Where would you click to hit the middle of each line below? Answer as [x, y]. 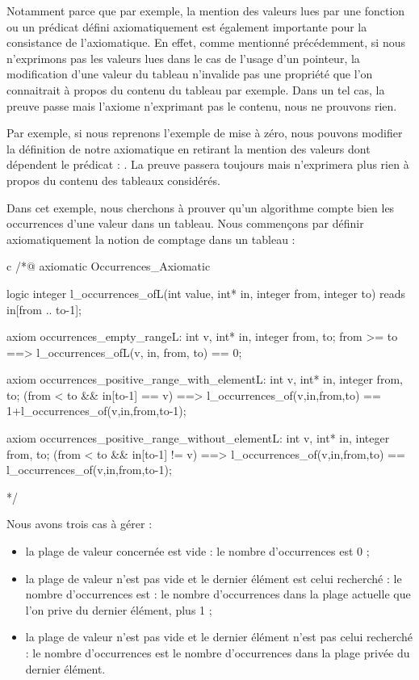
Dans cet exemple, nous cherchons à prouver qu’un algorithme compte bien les [201, 207]
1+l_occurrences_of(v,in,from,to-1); [96, 411]
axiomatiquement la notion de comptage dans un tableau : [151, 239]
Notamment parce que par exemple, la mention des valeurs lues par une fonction [206, 10]
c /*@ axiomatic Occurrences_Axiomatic [109, 266]
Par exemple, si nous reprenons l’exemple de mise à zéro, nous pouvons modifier [205, 133]
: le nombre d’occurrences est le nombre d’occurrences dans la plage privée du [218, 653]
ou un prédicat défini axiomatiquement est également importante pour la [187, 26]
